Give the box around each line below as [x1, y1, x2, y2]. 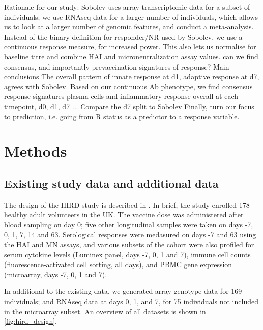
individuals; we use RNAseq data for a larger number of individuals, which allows [4, 11, 258, 22]
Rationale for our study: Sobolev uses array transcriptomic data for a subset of [4, 2, 250, 12]
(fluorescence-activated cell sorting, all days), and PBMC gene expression [4, 259, 232, 270]
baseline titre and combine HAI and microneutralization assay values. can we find [4, 51, 258, 61]
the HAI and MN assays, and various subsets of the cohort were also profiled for [4, 239, 254, 250]
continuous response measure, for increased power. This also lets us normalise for [4, 41, 256, 52]
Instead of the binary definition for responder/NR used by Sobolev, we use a [4, 31, 243, 42]
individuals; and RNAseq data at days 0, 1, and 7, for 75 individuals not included [4, 296, 258, 307]
